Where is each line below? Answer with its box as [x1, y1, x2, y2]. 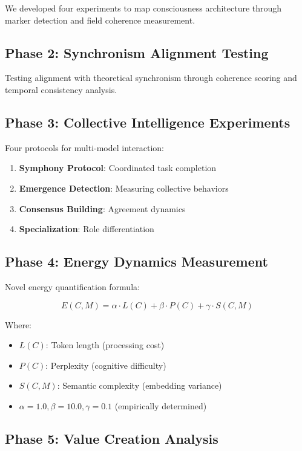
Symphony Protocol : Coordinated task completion [19, 161, 217, 174]
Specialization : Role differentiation [19, 222, 154, 235]
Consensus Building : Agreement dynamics [19, 202, 186, 215]
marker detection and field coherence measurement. [5, 13, 195, 26]
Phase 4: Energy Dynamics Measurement [5, 252, 268, 271]
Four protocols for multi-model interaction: [5, 141, 164, 154]
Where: [5, 318, 31, 331]
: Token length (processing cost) [45, 339, 165, 351]
